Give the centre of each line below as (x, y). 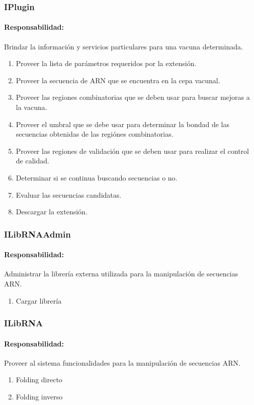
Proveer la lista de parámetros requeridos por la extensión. (106, 63)
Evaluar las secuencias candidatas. (69, 194)
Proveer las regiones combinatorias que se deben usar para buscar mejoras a (133, 97)
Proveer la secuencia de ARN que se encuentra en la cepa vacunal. (118, 80)
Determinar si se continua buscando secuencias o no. (97, 177)
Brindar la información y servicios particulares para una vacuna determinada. (123, 46)
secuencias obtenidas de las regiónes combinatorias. (95, 134)
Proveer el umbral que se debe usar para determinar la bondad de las (122, 124)
